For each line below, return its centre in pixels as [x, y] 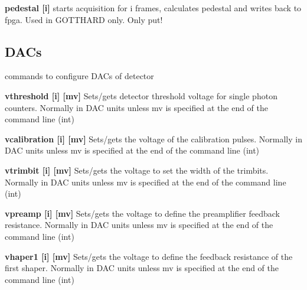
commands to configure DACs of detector [79, 76]
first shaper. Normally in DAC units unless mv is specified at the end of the [142, 268]
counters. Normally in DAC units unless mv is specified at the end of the [136, 107]
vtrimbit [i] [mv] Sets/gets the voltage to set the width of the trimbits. [137, 170]
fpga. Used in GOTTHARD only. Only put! [84, 19]
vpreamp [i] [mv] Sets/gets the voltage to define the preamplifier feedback [142, 213]
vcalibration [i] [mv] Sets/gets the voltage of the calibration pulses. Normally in [153, 139]
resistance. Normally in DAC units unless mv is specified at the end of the [139, 225]
